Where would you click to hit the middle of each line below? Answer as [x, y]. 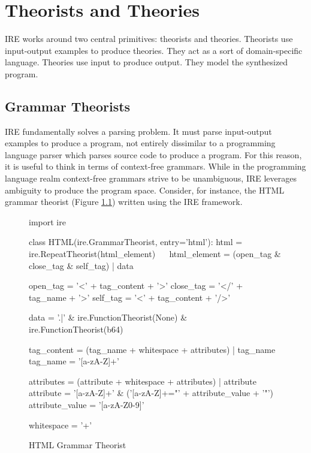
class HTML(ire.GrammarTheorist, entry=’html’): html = [136, 242]
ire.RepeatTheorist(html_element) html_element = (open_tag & [155, 254]
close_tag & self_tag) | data [81, 265]
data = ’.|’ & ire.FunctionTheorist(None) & [108, 317]
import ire [47, 221]
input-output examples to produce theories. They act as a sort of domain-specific [154, 50]
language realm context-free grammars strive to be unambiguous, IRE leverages [151, 178]
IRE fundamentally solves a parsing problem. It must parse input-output [138, 131]
